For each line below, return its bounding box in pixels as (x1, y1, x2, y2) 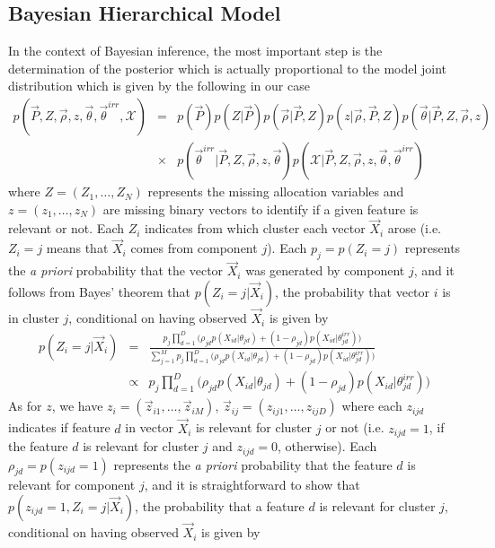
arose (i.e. (387, 219, 442, 238)
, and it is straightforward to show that (144, 475, 360, 494)
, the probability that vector (275, 282, 430, 300)
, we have (51, 396, 103, 415)
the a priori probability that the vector (8, 261, 224, 280)
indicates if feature (8, 418, 110, 437)
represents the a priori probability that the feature (113, 455, 393, 474)
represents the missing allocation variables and (147, 182, 404, 201)
